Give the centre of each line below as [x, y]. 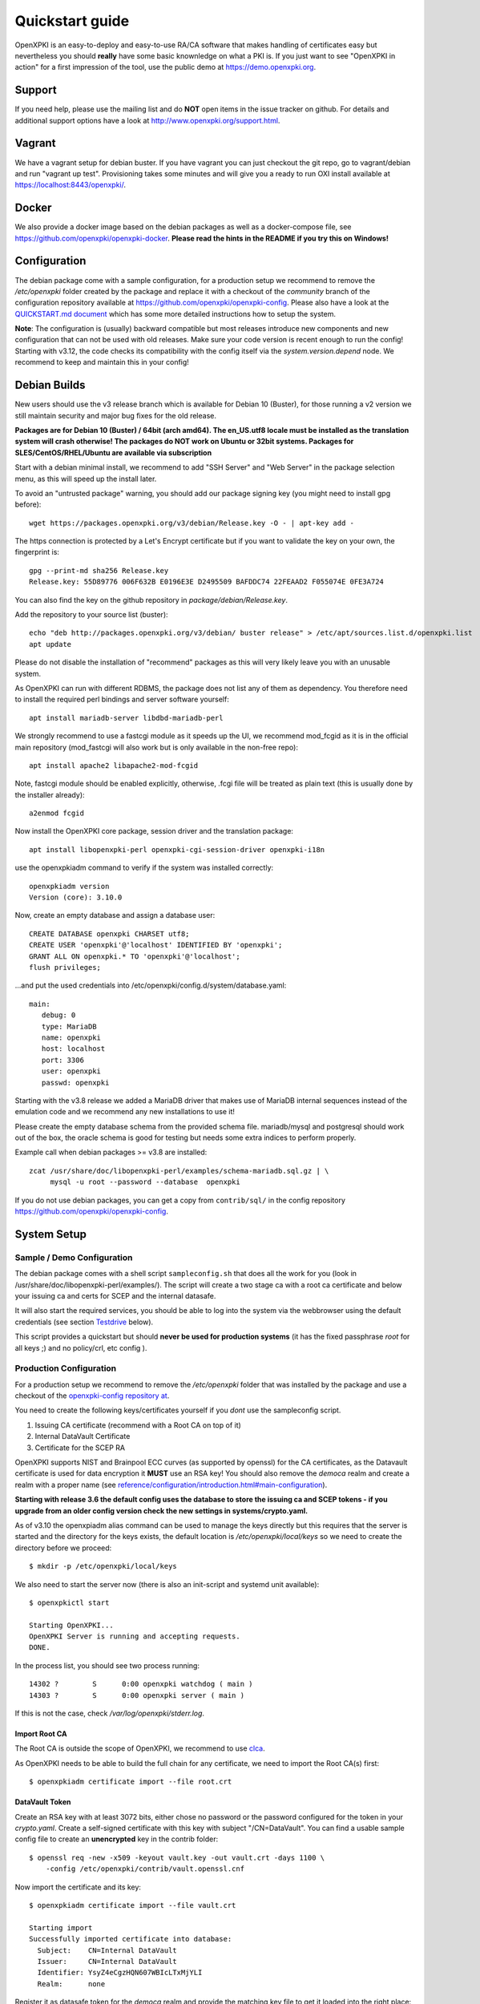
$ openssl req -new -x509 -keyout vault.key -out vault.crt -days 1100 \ [177, 1857]
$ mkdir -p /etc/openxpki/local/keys [103, 1566]
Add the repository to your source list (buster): [91, 615]
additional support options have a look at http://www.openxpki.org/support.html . [147, 120]
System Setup [51, 1234]
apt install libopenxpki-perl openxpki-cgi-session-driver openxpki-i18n [177, 849]
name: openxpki [71, 1037]
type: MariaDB [69, 1026]
